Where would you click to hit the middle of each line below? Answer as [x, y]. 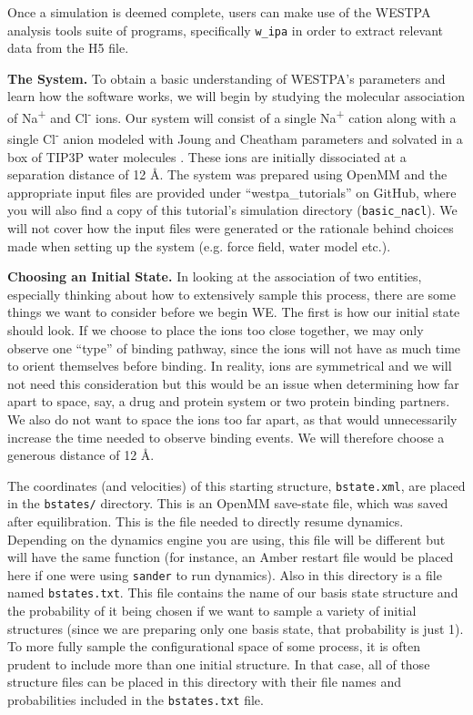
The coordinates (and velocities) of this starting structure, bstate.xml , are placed [236, 485]
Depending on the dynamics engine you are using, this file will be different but [226, 539]
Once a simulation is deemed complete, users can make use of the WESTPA [219, 12]
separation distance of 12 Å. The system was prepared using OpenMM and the [227, 174]
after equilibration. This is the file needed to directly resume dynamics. [206, 521]
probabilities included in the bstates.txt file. [136, 700]
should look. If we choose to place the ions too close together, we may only [216, 329]
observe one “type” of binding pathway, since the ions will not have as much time [234, 347]
